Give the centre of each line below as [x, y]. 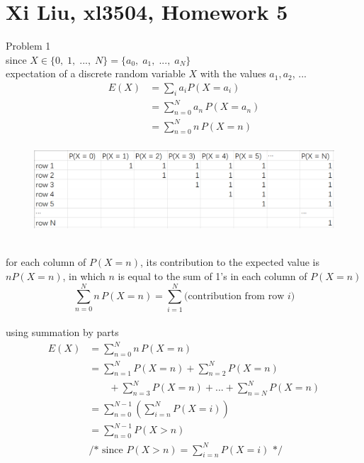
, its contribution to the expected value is [230, 262]
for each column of [46, 262]
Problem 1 [28, 46]
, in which [84, 275]
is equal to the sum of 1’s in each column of [212, 275]
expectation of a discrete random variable [96, 73]
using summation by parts [62, 332]
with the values [233, 73]
